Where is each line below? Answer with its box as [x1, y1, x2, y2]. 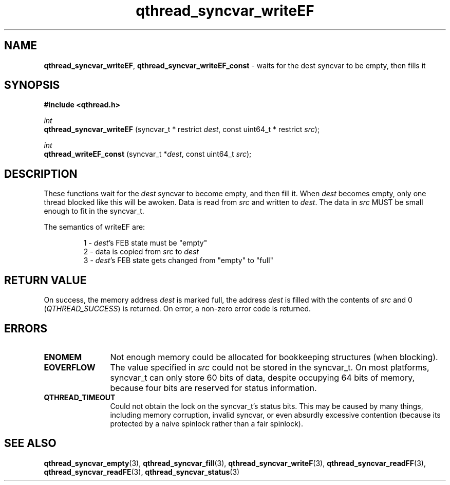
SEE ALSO [4, 437, 57, 450]
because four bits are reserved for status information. [110, 382, 317, 393]
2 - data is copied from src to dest [83, 247, 199, 256]
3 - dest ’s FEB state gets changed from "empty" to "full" [83, 256, 274, 265]
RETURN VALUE [4, 273, 87, 287]
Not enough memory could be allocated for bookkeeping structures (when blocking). [110, 351, 438, 362]
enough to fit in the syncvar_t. [44, 207, 144, 216]
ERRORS [4, 322, 48, 335]
